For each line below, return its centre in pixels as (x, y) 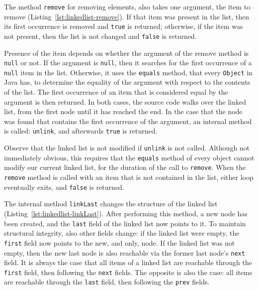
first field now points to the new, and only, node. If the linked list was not (120, 242)
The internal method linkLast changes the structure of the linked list (111, 204)
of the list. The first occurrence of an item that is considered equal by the (116, 92)
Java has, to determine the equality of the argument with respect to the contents (127, 82)
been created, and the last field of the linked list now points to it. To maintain (125, 223)
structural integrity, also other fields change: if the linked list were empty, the (122, 233)
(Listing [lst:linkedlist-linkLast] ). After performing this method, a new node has (126, 214)
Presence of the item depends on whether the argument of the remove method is (127, 53)
